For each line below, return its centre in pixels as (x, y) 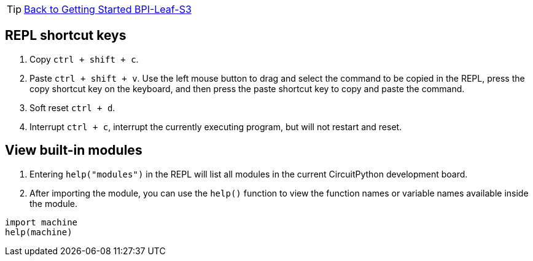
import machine (41, 222)
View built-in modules (74, 150)
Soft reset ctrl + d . (72, 107)
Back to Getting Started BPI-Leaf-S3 (108, 9)
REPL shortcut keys (66, 36)
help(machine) (39, 232)
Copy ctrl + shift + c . (84, 59)
